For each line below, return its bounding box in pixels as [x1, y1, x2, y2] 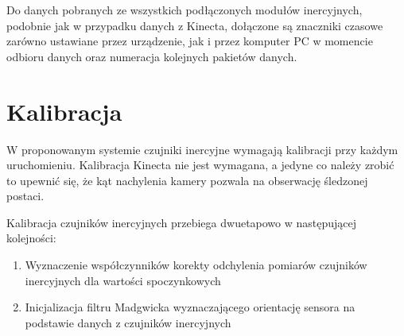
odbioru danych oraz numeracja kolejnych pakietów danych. [6, 48, 297, 64]
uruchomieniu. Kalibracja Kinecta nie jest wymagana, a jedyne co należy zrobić [6, 156, 394, 173]
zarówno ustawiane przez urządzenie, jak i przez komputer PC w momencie [6, 33, 373, 49]
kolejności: [6, 230, 56, 246]
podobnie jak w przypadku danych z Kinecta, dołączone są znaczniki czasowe [6, 17, 383, 33]
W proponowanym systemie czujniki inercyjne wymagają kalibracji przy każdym [6, 141, 398, 157]
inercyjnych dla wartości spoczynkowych [25, 272, 221, 288]
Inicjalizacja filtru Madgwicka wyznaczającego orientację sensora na [25, 299, 355, 315]
